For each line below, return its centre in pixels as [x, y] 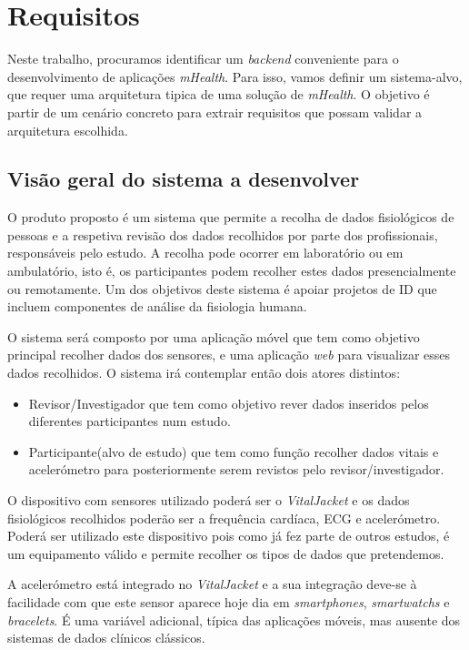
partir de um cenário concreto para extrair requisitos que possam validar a [215, 112]
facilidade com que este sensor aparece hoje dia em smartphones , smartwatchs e [229, 601]
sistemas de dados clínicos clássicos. [106, 638]
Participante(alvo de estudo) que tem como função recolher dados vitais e [234, 451]
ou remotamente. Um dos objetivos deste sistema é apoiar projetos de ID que [222, 288]
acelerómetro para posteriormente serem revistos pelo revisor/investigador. [236, 469]
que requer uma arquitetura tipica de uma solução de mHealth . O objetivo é [219, 94]
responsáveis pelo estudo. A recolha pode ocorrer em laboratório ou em [205, 253]
